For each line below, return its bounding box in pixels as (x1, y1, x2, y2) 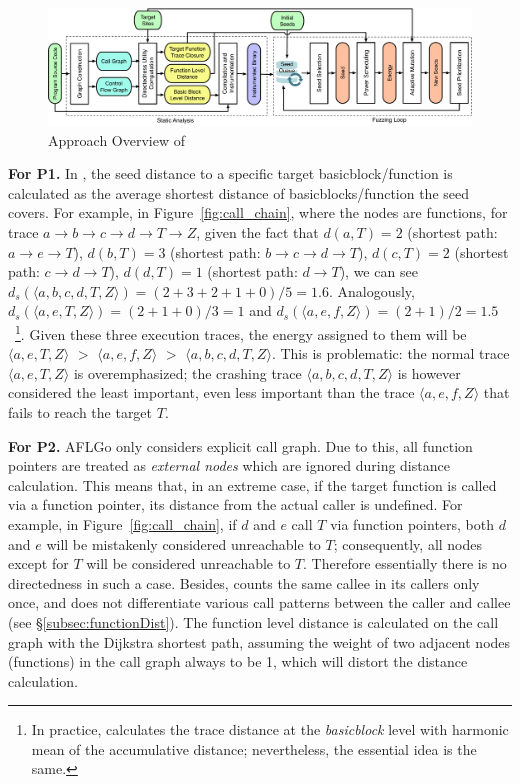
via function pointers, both (330, 513, 495, 534)
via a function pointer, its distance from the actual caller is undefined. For (8, 494, 463, 515)
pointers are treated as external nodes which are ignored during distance (8, 455, 450, 476)
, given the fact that (196, 221, 319, 242)
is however (397, 362, 461, 383)
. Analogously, (328, 280, 415, 301)
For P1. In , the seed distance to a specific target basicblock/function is (8, 163, 453, 184)
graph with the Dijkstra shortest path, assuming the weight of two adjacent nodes (8, 631, 511, 652)
